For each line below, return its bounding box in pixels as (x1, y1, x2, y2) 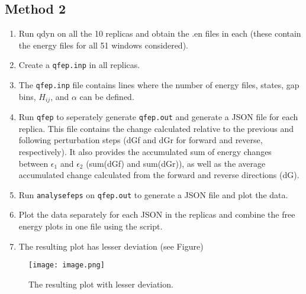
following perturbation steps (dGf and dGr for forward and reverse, (18, 134, 263, 146)
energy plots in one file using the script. (18, 220, 163, 232)
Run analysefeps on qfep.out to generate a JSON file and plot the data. (18, 188, 288, 201)
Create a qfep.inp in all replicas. (18, 59, 140, 71)
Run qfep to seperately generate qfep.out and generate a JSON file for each (18, 111, 298, 123)
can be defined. (79, 90, 134, 102)
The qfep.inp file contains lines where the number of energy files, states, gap (18, 79, 299, 91)
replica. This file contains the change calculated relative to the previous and (18, 122, 294, 134)
